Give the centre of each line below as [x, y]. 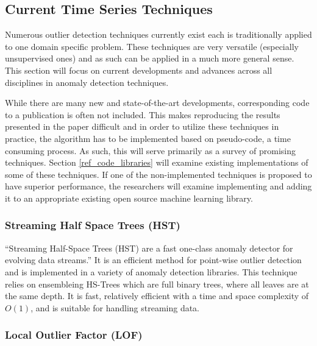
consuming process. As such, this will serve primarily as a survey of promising [150, 150]
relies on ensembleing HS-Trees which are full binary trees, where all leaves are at [157, 284]
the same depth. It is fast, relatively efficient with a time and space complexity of [157, 296]
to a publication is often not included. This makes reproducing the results [143, 114]
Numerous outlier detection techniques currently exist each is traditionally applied [158, 34]
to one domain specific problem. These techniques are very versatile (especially [152, 46]
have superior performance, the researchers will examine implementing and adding [158, 186]
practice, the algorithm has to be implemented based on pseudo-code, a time [148, 138]
